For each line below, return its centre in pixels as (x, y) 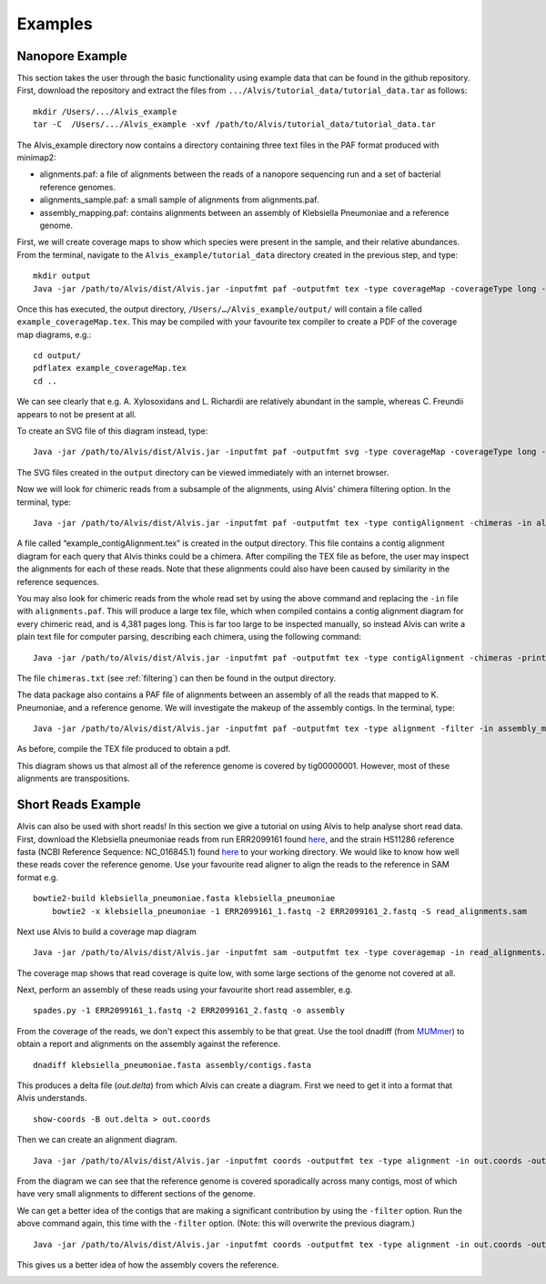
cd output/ (57, 356)
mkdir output (62, 276)
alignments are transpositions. (74, 778)
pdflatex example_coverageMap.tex (110, 368)
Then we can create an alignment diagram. (97, 1140)
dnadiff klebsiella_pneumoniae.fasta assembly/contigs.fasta (172, 1065)
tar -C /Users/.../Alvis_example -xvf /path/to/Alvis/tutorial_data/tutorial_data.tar (235, 124)
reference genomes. (77, 187)
